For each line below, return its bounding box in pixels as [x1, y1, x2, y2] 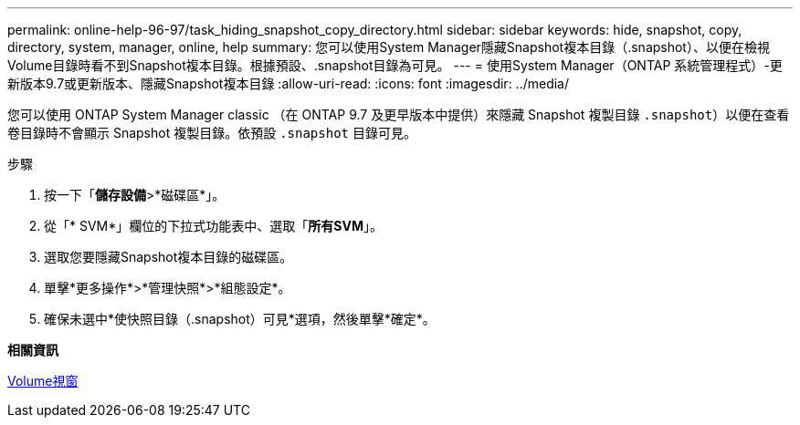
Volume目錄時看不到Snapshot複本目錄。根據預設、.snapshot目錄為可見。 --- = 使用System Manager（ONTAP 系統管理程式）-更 [7, 57, 783, 73]
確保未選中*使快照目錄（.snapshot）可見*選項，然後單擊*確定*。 [44, 311, 436, 327]
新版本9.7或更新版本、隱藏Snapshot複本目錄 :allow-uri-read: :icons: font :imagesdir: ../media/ [7, 76, 570, 91]
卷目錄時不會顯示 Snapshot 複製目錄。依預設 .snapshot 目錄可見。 [7, 125, 416, 140]
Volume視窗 [7, 373, 79, 389]
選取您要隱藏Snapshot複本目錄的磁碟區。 [44, 249, 293, 264]
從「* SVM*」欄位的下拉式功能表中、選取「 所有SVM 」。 [44, 218, 383, 233]
